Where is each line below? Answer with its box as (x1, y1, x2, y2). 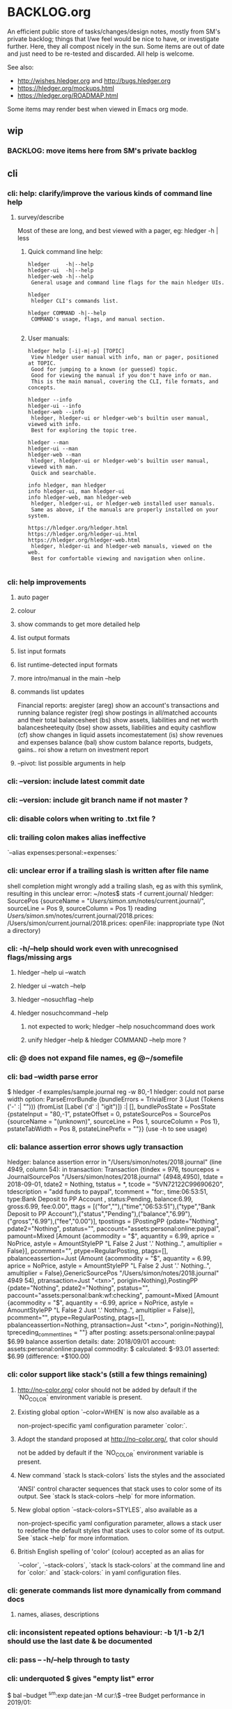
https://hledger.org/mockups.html (17, 84, 115, 92)
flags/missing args (7, 952, 72, 962)
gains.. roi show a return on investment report (17, 745, 149, 754)
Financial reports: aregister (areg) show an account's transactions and (17, 701, 219, 710)
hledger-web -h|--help (27, 273, 94, 280)
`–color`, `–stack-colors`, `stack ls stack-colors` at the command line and (17, 1561, 225, 1570)
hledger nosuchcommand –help (17, 1008, 109, 1017)
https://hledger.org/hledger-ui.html (27, 531, 138, 538)
